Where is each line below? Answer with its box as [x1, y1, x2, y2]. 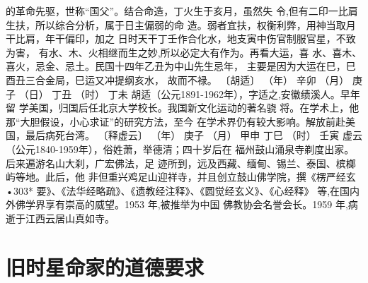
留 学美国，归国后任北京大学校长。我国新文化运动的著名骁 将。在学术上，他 [6, 100, 360, 115]
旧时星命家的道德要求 [6, 252, 205, 281]
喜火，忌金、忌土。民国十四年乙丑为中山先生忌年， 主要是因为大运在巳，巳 [6, 59, 356, 73]
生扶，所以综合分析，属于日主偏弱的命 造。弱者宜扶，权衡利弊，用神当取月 [6, 17, 356, 32]
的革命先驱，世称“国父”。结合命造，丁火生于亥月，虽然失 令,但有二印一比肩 [6, 4, 358, 18]
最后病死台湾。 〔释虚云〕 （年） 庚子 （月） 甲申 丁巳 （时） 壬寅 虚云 [25, 128, 362, 143]
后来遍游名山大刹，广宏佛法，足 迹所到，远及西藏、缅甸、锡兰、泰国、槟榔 [6, 155, 356, 170]
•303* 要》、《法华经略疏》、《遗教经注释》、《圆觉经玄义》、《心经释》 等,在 [6, 183, 340, 198]
